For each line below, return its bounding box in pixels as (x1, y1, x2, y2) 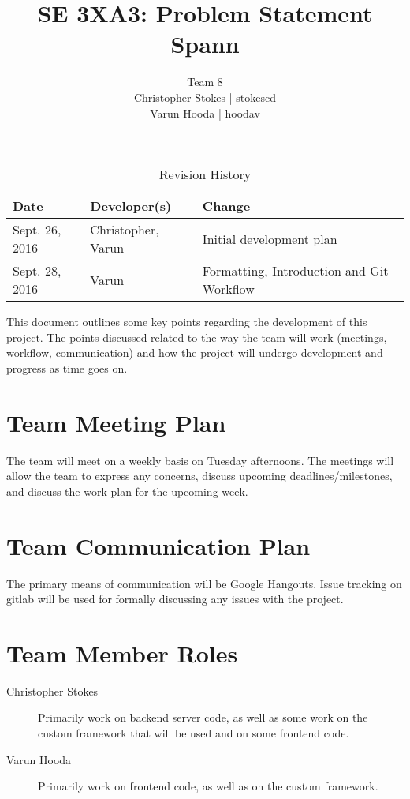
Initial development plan (202, 229, 337, 248)
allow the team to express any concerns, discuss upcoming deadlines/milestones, (6, 467, 393, 484)
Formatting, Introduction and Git (202, 261, 389, 280)
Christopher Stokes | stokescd (133, 88, 277, 105)
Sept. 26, (13, 220, 61, 239)
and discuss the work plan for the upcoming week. (6, 482, 248, 499)
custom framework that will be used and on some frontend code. (38, 725, 349, 741)
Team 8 (187, 73, 223, 90)
